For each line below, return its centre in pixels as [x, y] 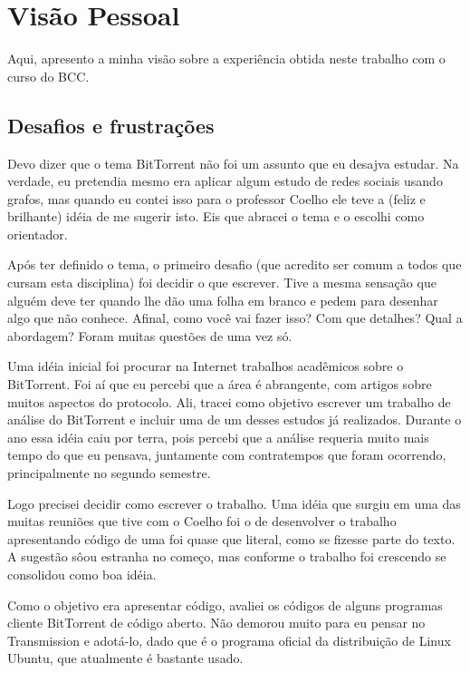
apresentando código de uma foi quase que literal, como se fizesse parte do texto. [231, 538]
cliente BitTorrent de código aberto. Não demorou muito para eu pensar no [216, 623]
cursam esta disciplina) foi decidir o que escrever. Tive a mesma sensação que [222, 283]
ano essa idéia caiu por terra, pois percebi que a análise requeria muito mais [218, 437]
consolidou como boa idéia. [82, 574]
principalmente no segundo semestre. [109, 473]
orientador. [38, 234]
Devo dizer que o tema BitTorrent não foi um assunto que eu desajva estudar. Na [233, 163]
